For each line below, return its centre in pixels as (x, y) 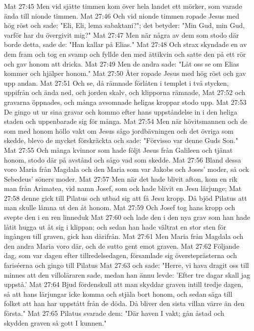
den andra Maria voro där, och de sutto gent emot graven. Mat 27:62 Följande (122, 246)
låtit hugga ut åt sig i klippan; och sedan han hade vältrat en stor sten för (115, 226)
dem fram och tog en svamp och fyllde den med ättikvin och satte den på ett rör (125, 54)
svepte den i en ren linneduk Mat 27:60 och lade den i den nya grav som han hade (127, 217)
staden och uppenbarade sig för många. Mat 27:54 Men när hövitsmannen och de (126, 121)
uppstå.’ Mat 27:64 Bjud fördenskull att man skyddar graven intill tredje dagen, (124, 284)
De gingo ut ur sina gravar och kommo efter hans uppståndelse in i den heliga (121, 111)
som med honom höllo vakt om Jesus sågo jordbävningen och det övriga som (119, 130)
